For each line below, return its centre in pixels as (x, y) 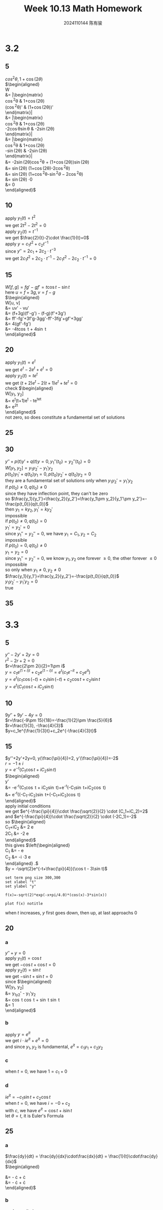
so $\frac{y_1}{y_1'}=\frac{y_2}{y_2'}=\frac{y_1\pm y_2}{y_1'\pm (68, 499)
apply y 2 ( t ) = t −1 (21, 232)
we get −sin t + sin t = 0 (29, 976)
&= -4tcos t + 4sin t (26, 329)
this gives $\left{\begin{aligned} (38, 845)
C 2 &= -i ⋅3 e (18, 857)
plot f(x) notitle (24, 903)
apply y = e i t (18, 1034)
